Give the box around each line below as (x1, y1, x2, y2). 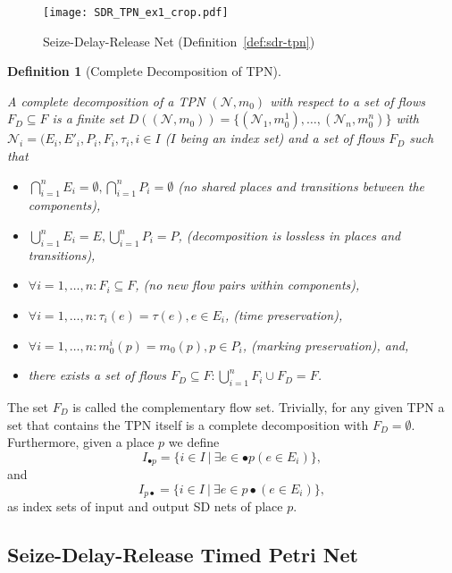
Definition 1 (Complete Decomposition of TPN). (7, 62, 281, 80)
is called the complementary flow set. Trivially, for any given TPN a (72, 397, 445, 416)
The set (7, 397, 48, 416)
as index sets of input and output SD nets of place (7, 497, 283, 516)
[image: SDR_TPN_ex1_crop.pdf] (43, 6, 229, 19)
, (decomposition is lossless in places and (178, 226, 401, 245)
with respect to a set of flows (270, 91, 425, 110)
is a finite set (52, 109, 124, 128)
